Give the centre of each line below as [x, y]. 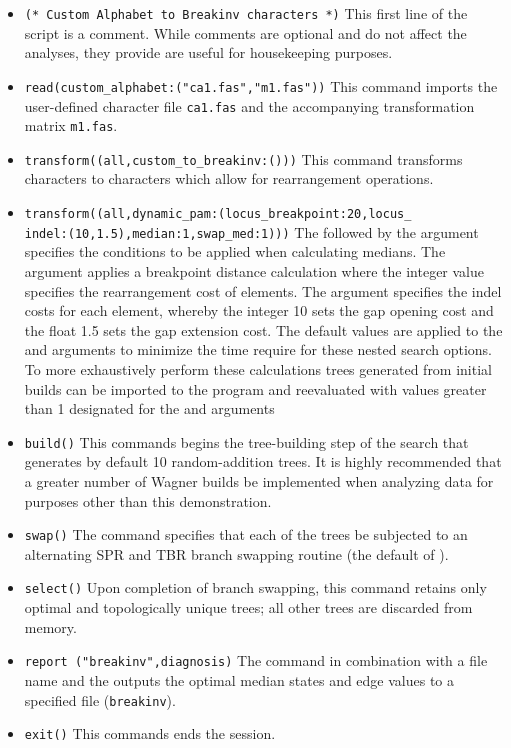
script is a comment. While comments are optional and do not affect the [245, 32]
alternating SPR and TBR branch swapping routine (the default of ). [236, 553]
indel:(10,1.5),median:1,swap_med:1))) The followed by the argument [251, 231]
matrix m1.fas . [71, 125]
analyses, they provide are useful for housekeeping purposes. [208, 52]
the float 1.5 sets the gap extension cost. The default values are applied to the [263, 329]
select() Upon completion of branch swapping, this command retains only [255, 587]
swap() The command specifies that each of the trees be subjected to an [246, 534]
